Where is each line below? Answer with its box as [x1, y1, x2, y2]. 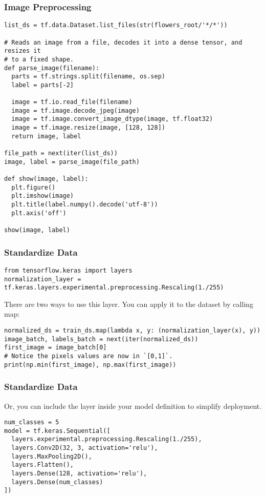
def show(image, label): [4, 175, 89, 183]
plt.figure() [11, 183, 56, 191]
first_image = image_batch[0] [4, 344, 107, 351]
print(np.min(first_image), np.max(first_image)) [4, 361, 176, 368]
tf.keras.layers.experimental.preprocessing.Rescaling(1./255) [4, 284, 224, 292]
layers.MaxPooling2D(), [11, 452, 92, 460]
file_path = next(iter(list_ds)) [4, 150, 118, 157]
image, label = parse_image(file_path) [4, 158, 140, 165]
